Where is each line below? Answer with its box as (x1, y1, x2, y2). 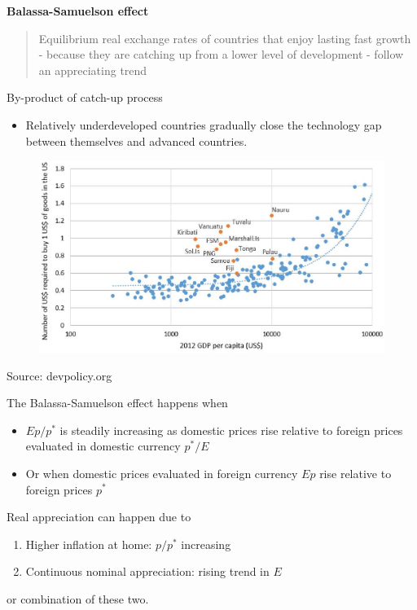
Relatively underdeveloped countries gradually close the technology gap (25, 116, 382, 133)
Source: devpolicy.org (7, 366, 112, 384)
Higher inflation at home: (25, 535, 152, 552)
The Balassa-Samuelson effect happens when (7, 394, 228, 411)
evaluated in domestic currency (25, 437, 181, 454)
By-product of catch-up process (7, 89, 163, 106)
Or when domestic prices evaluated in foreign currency (25, 464, 298, 481)
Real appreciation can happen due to (7, 508, 191, 525)
